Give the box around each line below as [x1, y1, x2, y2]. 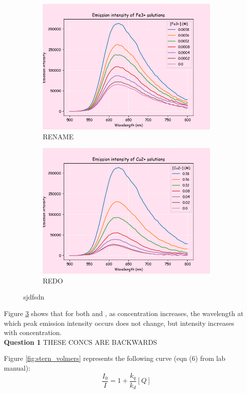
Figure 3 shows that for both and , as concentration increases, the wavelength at [4, 308, 244, 318]
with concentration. [4, 327, 62, 337]
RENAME [43, 131, 74, 141]
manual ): [4, 362, 31, 373]
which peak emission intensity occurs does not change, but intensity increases [4, 318, 234, 328]
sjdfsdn [23, 292, 44, 302]
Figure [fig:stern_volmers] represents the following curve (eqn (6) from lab [4, 353, 226, 363]
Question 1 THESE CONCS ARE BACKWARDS [4, 337, 157, 347]
